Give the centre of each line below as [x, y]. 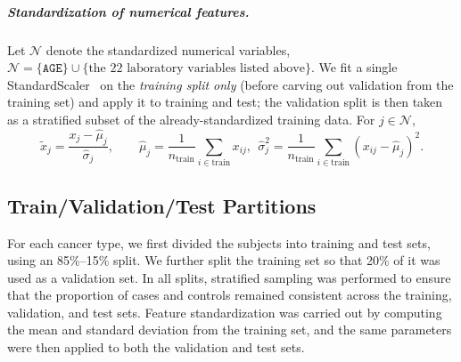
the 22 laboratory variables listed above [197, 69]
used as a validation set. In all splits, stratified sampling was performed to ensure [229, 277]
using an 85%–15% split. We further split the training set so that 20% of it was [224, 260]
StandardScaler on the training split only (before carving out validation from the [230, 84]
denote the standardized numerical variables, [168, 49]
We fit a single [358, 67]
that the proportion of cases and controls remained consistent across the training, [230, 295]
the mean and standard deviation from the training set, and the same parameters [230, 330]
